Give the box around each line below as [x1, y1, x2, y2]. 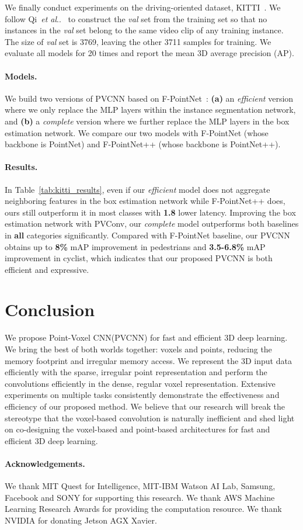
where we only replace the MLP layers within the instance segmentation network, [5, 103, 296, 116]
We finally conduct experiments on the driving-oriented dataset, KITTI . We [5, 1, 281, 13]
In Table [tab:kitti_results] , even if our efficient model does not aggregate [5, 183, 270, 195]
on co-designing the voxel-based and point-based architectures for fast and [5, 423, 270, 435]
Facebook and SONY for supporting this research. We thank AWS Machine [5, 491, 275, 503]
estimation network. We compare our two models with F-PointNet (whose [5, 126, 269, 138]
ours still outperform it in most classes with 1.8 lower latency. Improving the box [5, 206, 296, 218]
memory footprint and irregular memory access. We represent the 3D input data [5, 354, 292, 366]
